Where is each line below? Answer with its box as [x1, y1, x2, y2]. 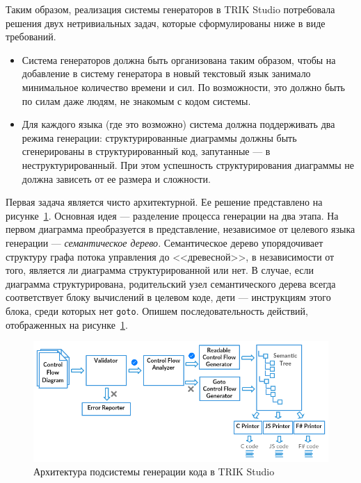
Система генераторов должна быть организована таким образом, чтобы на [22, 52, 336, 67]
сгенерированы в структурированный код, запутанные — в [22, 144, 271, 158]
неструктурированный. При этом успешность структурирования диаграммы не [22, 157, 355, 172]
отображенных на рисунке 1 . [6, 317, 128, 331]
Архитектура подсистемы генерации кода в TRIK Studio [33, 464, 275, 479]
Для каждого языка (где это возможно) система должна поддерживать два [22, 117, 335, 131]
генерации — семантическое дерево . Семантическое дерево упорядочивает [6, 235, 323, 249]
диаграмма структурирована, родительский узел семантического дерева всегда [6, 276, 336, 290]
